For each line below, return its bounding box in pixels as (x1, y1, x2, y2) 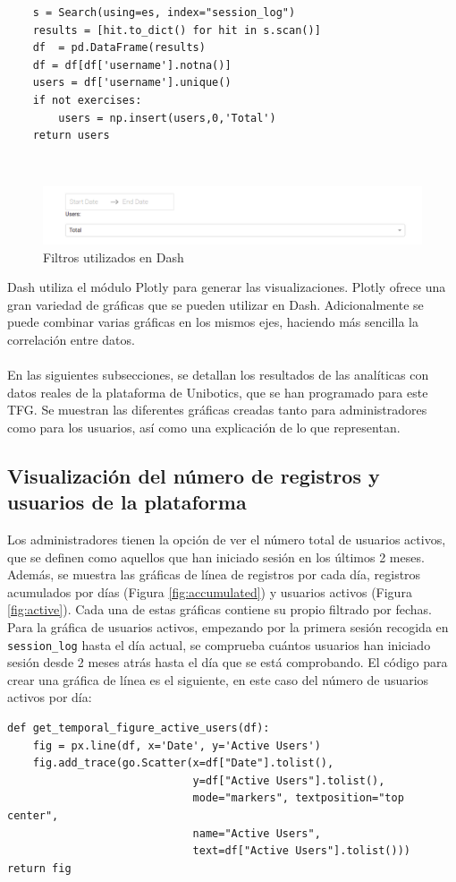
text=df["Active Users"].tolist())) (192, 844, 411, 858)
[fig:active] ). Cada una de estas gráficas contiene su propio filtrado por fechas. (7, 600, 432, 619)
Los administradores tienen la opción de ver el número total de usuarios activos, (7, 530, 446, 549)
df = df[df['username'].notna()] (32, 58, 232, 72)
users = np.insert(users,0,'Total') (58, 111, 276, 124)
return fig (7, 861, 72, 875)
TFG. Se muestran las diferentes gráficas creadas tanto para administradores (7, 400, 427, 419)
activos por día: (7, 688, 92, 706)
